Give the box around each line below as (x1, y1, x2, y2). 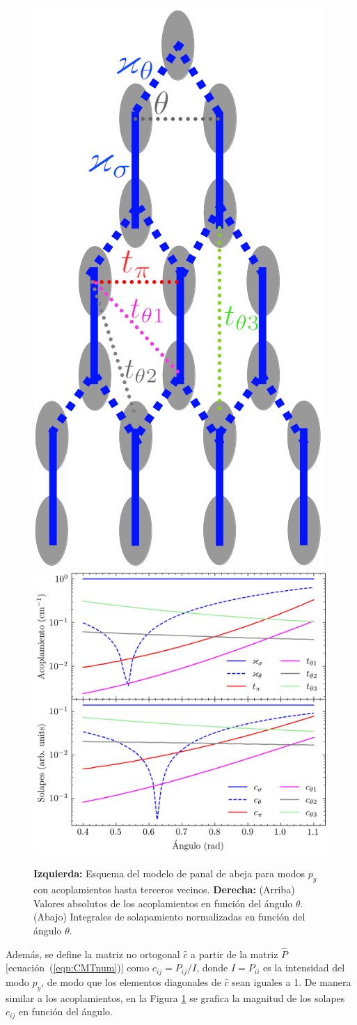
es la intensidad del (262, 960, 345, 975)
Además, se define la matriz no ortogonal (6, 946, 180, 961)
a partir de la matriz (191, 946, 278, 961)
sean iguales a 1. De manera (232, 974, 351, 989)
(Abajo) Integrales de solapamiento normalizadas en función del (33, 909, 306, 924)
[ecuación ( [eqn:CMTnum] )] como (6, 960, 150, 975)
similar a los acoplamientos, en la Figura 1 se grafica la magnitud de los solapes (6, 990, 345, 1005)
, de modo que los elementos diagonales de (41, 974, 221, 989)
